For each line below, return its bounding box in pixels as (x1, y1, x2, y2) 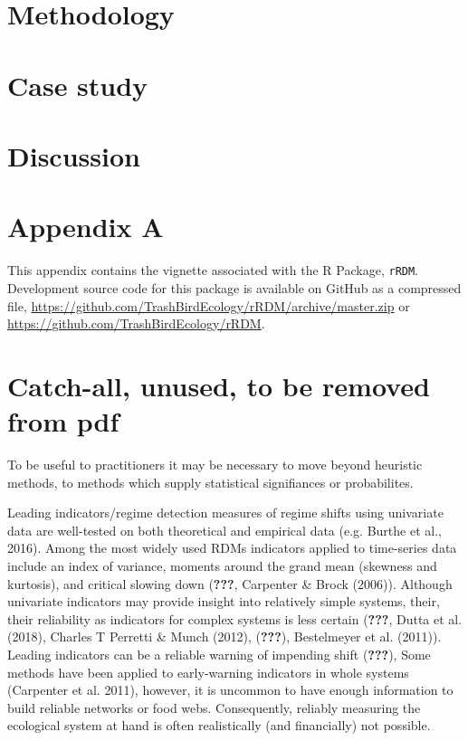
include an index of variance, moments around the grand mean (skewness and (7, 556, 437, 575)
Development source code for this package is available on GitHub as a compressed (7, 278, 462, 297)
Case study (7, 66, 148, 103)
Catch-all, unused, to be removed (7, 366, 430, 404)
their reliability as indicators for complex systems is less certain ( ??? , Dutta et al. (7, 609, 463, 628)
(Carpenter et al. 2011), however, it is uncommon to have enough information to (7, 680, 454, 699)
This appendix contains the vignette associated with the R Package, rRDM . (7, 261, 419, 280)
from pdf (7, 403, 119, 440)
